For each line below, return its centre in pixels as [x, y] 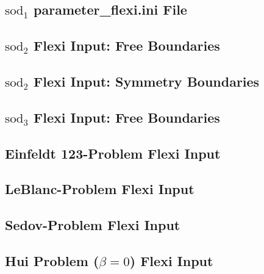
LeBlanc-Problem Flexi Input [100, 189]
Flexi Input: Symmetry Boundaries [147, 81]
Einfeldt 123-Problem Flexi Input [113, 153]
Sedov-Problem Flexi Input [93, 225]
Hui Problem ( [52, 260]
